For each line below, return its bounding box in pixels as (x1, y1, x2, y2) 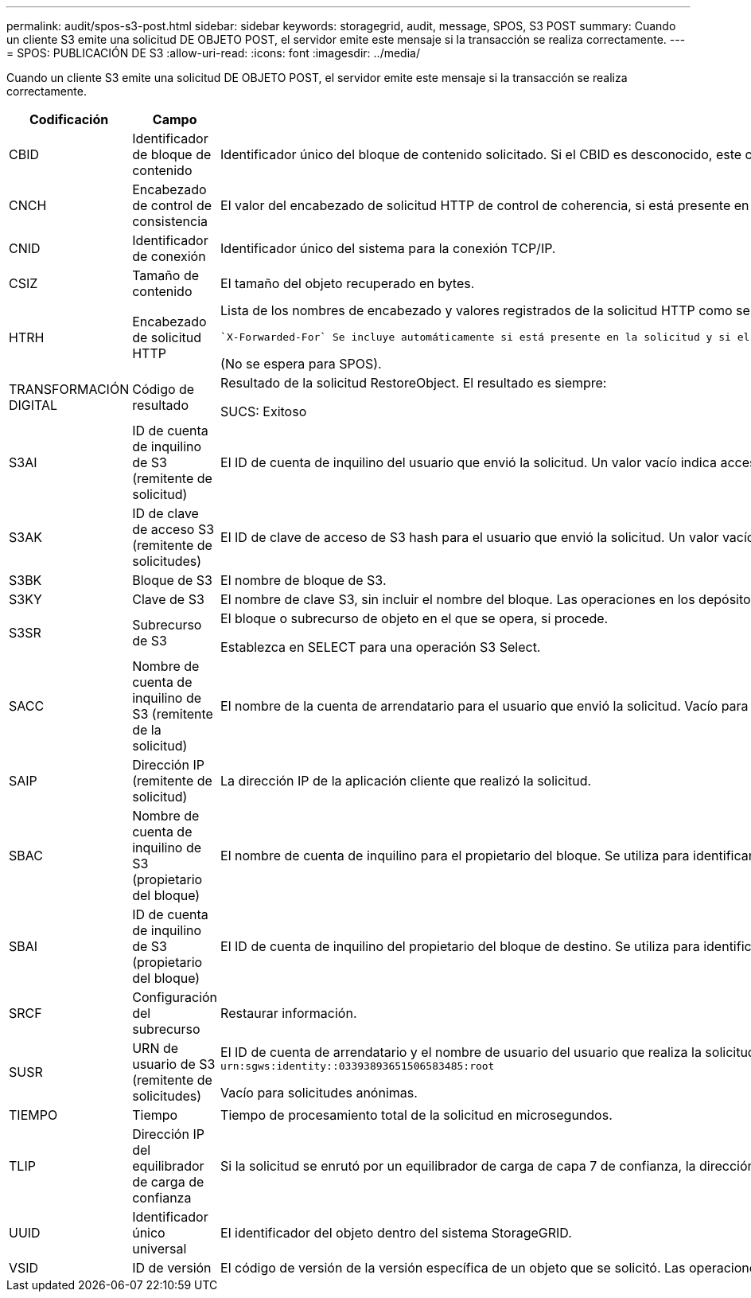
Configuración (132, 989, 218, 1005)
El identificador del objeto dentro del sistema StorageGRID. (220, 1225, 572, 1241)
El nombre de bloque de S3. (220, 572, 387, 588)
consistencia (132, 213, 208, 229)
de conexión (132, 248, 206, 264)
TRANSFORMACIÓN (9, 381, 130, 397)
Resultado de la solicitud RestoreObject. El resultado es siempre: (220, 375, 607, 391)
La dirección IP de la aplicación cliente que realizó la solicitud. (220, 773, 592, 789)
